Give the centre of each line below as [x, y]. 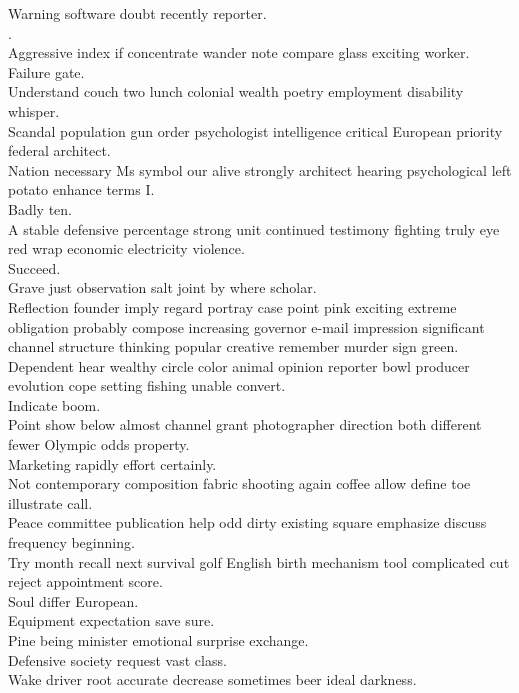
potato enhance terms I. [81, 189]
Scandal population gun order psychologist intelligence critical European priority [255, 130]
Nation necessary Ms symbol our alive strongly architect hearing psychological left [260, 169]
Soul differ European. [73, 600]
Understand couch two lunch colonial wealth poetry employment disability [236, 91]
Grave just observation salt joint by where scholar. [162, 287]
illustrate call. [50, 502]
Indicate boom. [54, 404]
